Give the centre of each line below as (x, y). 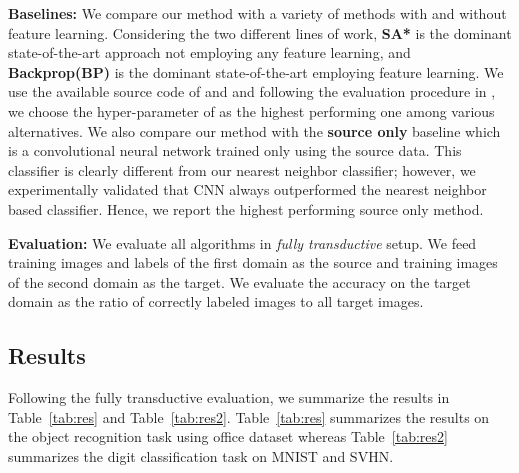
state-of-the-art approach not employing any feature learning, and (209, 52)
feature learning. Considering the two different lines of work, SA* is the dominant (260, 32)
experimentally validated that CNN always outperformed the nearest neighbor (247, 189)
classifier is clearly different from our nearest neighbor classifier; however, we (242, 169)
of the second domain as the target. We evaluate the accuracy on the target (239, 281)
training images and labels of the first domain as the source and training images (253, 262)
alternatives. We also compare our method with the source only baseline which (254, 130)
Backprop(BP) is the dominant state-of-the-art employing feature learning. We (256, 71)
